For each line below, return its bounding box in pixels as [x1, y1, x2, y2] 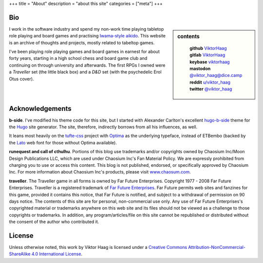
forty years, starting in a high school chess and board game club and [9, 55, 148, 61]
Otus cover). [9, 76, 34, 82]
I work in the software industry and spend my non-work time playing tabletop [9, 26, 164, 32]
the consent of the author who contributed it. [9, 219, 99, 225]
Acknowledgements [9, 105, 72, 113]
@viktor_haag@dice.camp [189, 72, 243, 78]
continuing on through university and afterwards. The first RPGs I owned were [9, 62, 166, 68]
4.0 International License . [31, 251, 83, 257]
